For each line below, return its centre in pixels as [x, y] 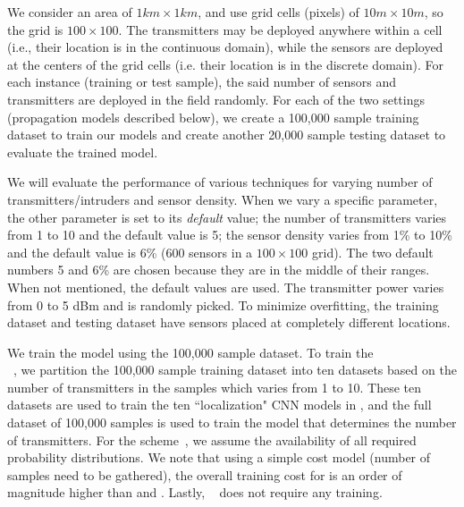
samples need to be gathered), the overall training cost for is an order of [205, 474]
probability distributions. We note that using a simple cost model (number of [219, 457]
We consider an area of [70, 12]
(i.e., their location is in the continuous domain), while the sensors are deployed [225, 47]
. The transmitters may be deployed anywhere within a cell [280, 29]
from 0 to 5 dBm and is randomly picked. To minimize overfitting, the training [223, 304]
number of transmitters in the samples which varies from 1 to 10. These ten [214, 387]
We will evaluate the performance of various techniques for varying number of [220, 182]
